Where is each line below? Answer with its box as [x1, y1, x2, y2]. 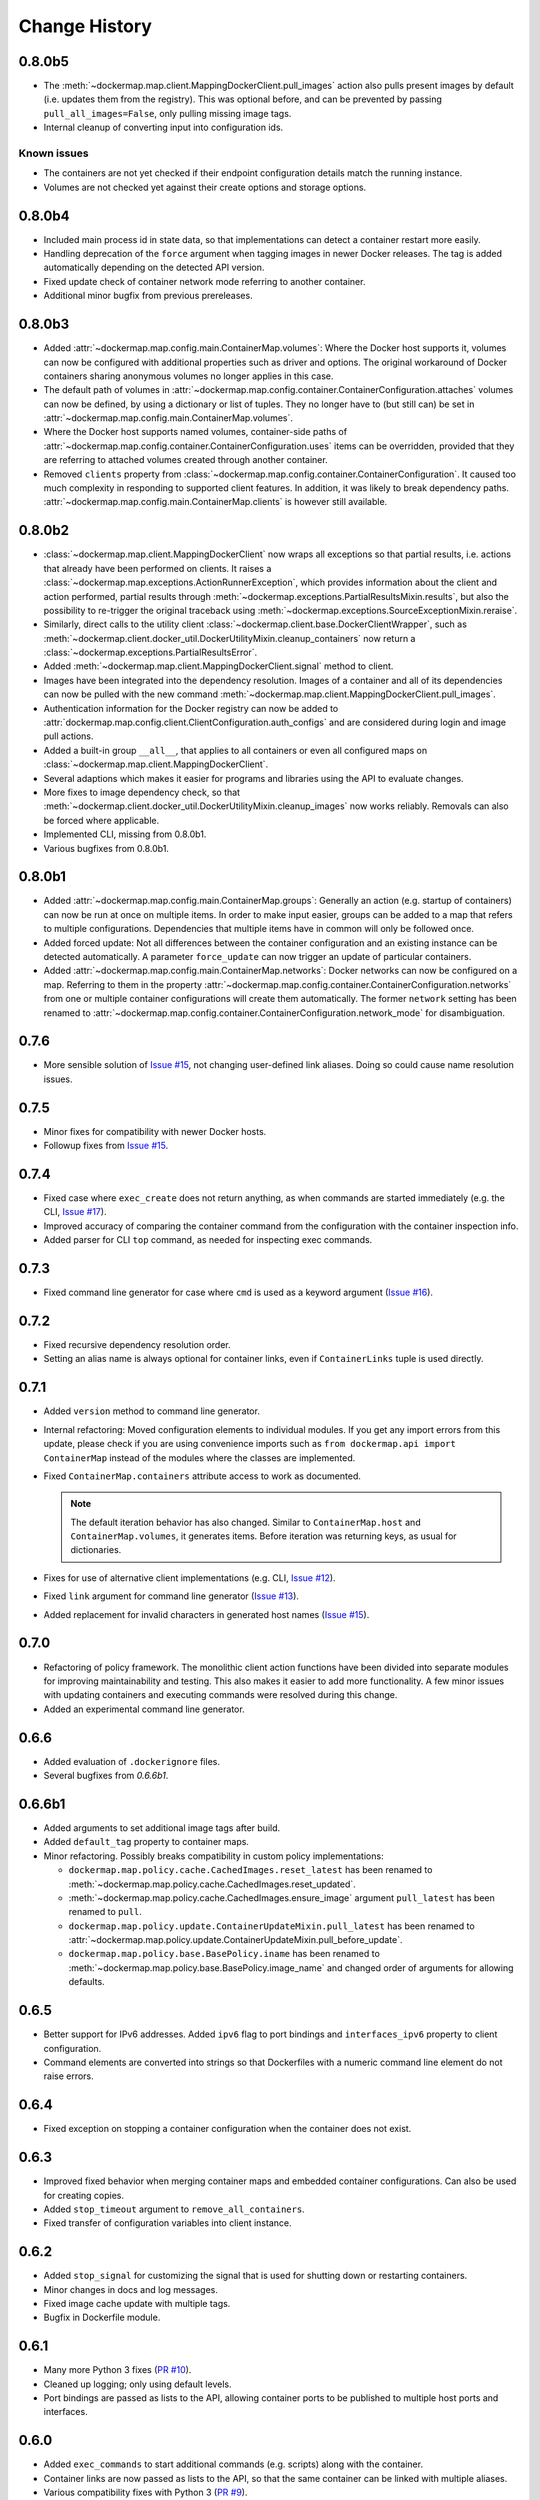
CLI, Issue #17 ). [43, 1206, 107, 1218]
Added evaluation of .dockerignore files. [43, 1755, 220, 1767]
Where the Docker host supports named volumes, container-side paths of [43, 426, 348, 438]
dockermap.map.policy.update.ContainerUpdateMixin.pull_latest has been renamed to [68, 1920, 475, 1932]
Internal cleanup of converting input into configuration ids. [43, 121, 284, 134]
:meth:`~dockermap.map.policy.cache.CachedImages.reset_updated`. [68, 1878, 357, 1890]
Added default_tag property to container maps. [43, 1836, 250, 1848]
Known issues [18, 146, 89, 160]
